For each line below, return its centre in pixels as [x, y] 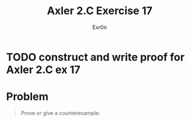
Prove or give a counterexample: [61, 113]
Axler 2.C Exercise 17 [100, 11]
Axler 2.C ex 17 [43, 70]
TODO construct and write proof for [95, 57]
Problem [27, 97]
